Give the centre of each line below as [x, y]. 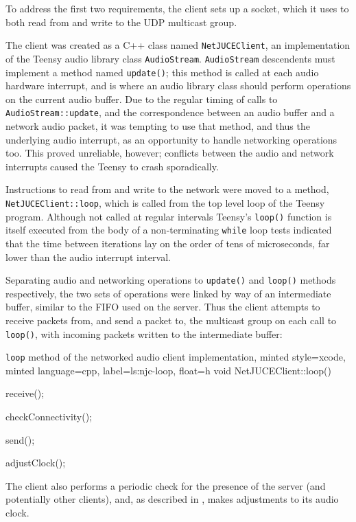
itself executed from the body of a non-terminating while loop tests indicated [169, 230]
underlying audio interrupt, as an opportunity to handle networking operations [171, 139]
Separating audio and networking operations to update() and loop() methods [171, 280]
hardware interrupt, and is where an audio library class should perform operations [178, 86]
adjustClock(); [36, 463]
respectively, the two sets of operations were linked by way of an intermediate [168, 293]
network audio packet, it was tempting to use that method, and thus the [158, 126]
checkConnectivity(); [49, 417]
